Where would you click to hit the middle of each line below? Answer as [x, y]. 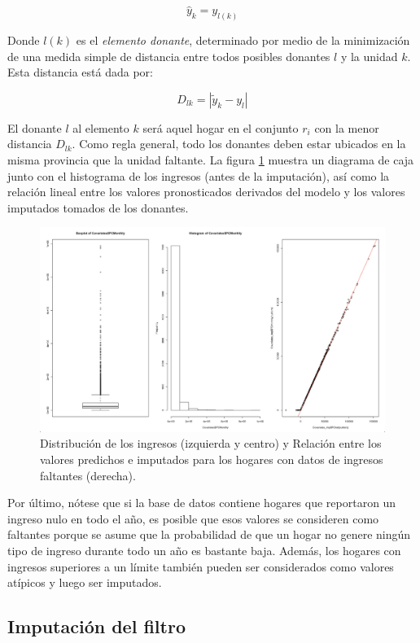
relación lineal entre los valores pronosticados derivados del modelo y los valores [206, 192]
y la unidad [369, 56]
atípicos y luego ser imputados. [85, 582]
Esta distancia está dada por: [80, 72]
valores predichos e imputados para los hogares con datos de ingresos [212, 459]
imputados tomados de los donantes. [98, 207]
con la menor [347, 127]
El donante [35, 127]
